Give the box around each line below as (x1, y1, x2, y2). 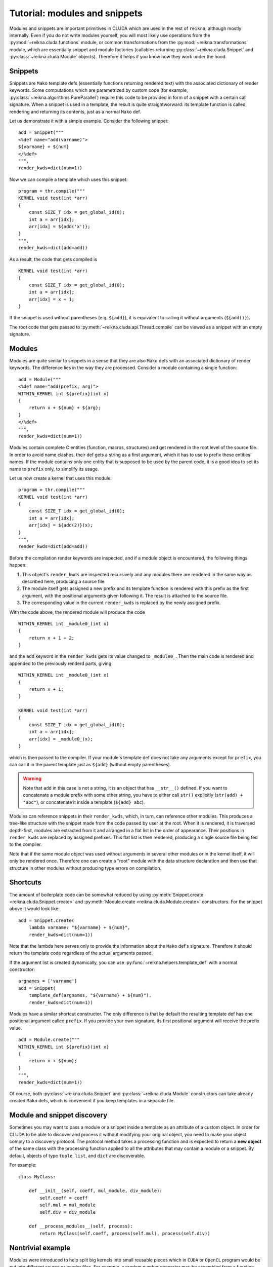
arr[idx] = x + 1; (28, 296, 75, 302)
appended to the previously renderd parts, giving (9, 660, 112, 666)
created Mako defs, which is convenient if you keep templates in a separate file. (9, 1098, 175, 1104)
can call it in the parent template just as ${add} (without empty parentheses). (9, 761, 171, 767)
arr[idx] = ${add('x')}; (28, 223, 90, 230)
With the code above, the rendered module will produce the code (9, 609, 145, 615)
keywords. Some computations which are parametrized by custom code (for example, (9, 87, 188, 93)
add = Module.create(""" (18, 1037, 80, 1042)
